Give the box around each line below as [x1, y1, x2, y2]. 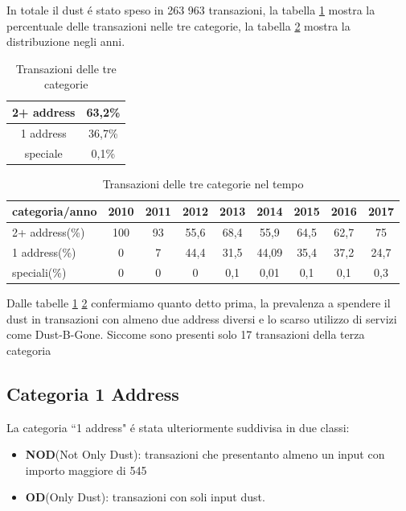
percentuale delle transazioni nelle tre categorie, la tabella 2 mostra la [6, 17, 351, 34]
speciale [24, 144, 63, 161]
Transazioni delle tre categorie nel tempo [102, 175, 304, 192]
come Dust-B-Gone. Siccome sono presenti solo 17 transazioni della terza [6, 326, 365, 343]
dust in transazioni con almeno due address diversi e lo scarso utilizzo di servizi [6, 310, 397, 327]
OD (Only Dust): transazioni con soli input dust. [25, 488, 265, 505]
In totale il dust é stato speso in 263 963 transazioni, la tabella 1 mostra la [6, 2, 375, 18]
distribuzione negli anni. [6, 33, 125, 50]
